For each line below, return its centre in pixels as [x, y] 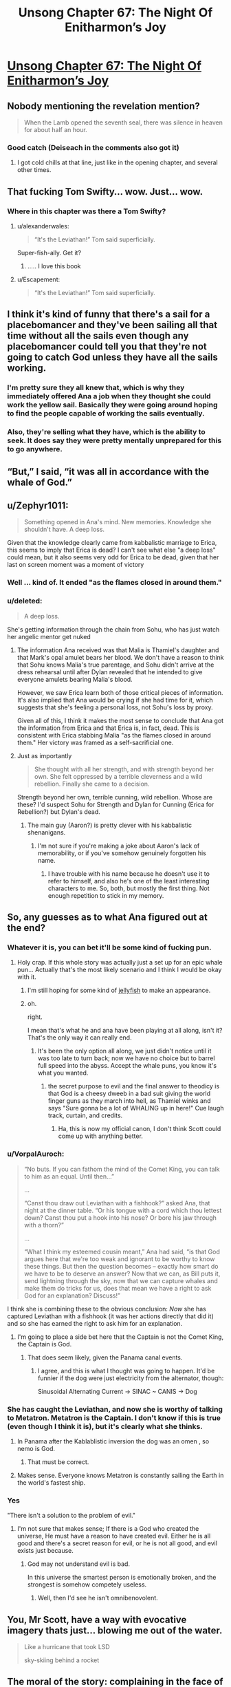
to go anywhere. [35, 449]
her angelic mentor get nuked [49, 636]
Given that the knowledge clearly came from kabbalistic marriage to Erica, [112, 543]
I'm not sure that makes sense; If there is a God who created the [108, 1529]
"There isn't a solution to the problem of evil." [71, 1516]
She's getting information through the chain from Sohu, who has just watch [113, 629]
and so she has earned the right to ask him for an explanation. [95, 1323]
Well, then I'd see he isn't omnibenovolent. [98, 1598]
